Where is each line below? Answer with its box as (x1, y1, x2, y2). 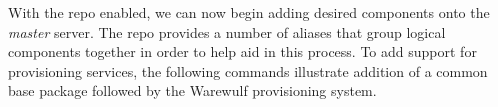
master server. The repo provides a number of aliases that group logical (8, 21, 446, 42)
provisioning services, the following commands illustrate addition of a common (8, 60, 488, 81)
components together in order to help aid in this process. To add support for (8, 41, 477, 62)
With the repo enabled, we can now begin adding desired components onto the (8, 2, 490, 22)
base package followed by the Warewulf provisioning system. (8, 80, 377, 101)
